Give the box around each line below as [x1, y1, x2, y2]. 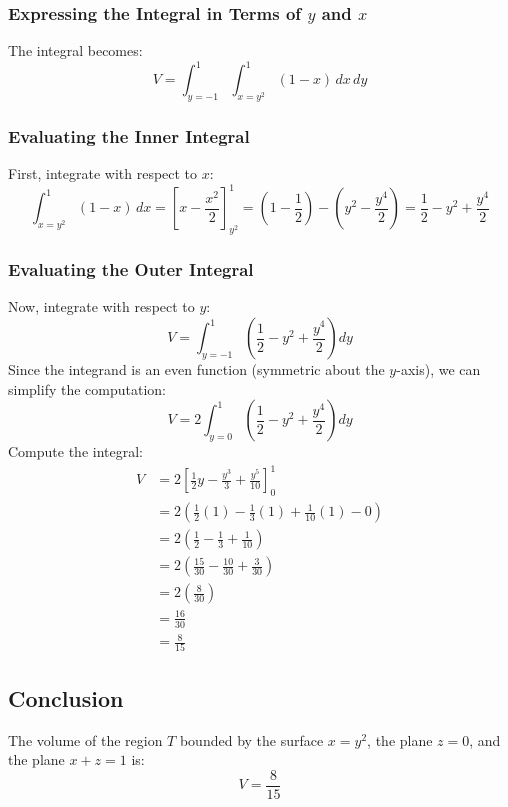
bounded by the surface [179, 729, 324, 750]
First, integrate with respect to [8, 163, 198, 184]
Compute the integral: [8, 441, 143, 462]
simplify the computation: [8, 378, 166, 399]
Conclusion [8, 682, 124, 713]
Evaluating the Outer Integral [8, 257, 254, 282]
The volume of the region [8, 729, 163, 750]
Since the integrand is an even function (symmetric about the [8, 359, 385, 380]
